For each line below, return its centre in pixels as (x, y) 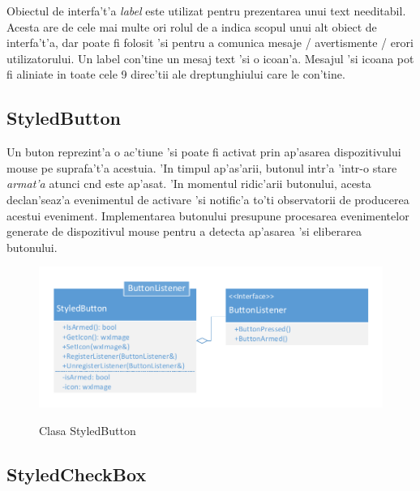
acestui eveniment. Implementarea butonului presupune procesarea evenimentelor (208, 215)
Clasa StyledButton (88, 430)
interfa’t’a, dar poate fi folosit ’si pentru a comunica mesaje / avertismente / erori (210, 43)
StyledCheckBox (77, 474)
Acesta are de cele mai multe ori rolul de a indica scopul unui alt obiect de (192, 26)
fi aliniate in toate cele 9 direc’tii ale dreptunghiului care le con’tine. (176, 74)
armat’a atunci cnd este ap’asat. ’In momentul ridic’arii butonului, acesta (189, 184)
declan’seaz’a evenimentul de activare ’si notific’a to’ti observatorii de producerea (208, 199)
